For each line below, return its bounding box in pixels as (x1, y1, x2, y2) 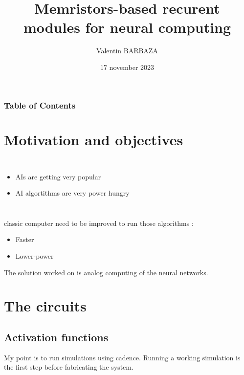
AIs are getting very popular (15, 171, 101, 181)
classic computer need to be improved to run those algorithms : (4, 218, 194, 228)
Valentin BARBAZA (96, 45, 158, 56)
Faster (15, 234, 34, 244)
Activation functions (4, 329, 109, 344)
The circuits (4, 296, 87, 316)
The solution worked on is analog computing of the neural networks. (4, 267, 208, 277)
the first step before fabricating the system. (4, 362, 133, 372)
